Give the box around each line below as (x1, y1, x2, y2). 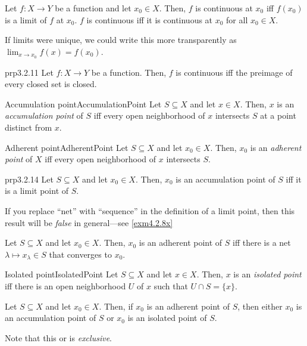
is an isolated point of (127, 311, 207, 324)
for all (226, 13, 248, 26)
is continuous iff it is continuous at (86, 13, 213, 26)
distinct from (5, 121, 52, 134)
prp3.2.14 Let (5, 172, 54, 185)
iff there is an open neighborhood (5, 279, 126, 292)
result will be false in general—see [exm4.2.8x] (5, 216, 173, 228)
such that (153, 279, 188, 292)
